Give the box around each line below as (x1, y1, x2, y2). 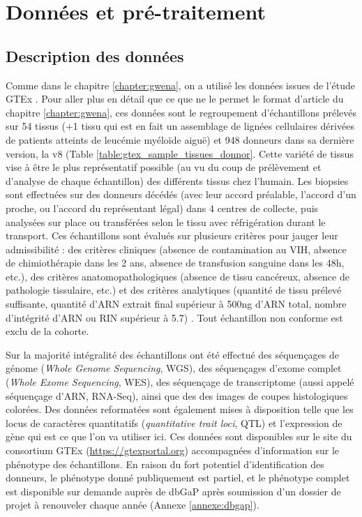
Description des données (6, 45, 184, 66)
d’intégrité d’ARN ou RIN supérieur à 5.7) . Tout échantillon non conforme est (6, 310, 343, 324)
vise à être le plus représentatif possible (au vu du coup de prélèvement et (6, 160, 322, 174)
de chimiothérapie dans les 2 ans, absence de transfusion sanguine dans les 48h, (6, 255, 345, 270)
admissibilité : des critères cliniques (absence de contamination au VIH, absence (6, 241, 347, 256)
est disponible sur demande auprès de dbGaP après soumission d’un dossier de (6, 484, 341, 498)
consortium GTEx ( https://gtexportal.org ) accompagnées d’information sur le (6, 443, 340, 458)
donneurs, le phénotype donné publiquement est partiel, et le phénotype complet (6, 470, 350, 485)
